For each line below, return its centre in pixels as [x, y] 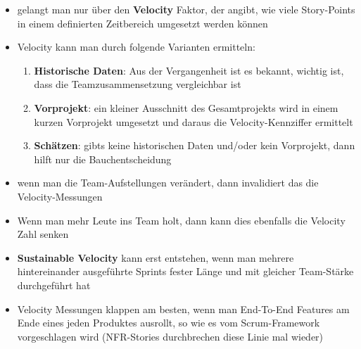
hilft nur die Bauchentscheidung [103, 159]
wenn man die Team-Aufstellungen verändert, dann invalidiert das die [168, 183]
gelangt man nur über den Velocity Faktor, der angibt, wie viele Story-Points [186, 9]
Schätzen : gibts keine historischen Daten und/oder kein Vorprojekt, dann [195, 145]
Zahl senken [43, 234]
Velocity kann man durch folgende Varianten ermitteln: [136, 47]
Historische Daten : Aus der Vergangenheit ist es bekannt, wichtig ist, [189, 70]
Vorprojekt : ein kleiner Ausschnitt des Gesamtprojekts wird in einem [186, 107]
